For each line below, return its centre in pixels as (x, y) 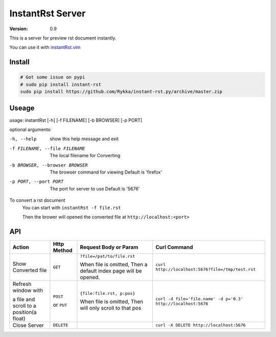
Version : (19, 29)
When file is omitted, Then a (114, 264)
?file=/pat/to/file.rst (108, 256)
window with (28, 290)
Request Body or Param (109, 247)
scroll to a (25, 306)
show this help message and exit (84, 139)
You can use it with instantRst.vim (45, 47)
